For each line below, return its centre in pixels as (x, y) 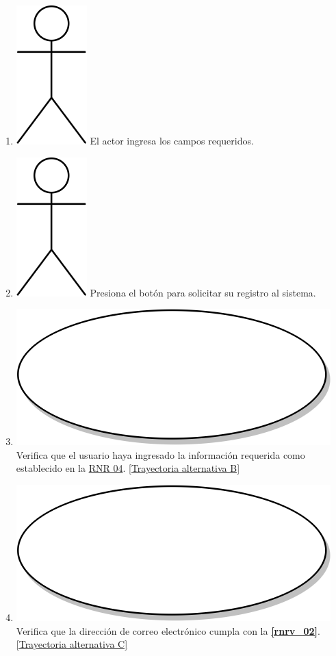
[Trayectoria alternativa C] (72, 644)
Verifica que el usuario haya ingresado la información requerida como (160, 454)
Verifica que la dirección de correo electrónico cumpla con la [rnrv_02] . (168, 630)
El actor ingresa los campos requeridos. (172, 140)
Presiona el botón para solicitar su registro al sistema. (203, 292)
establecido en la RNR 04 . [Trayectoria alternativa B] (128, 468)
